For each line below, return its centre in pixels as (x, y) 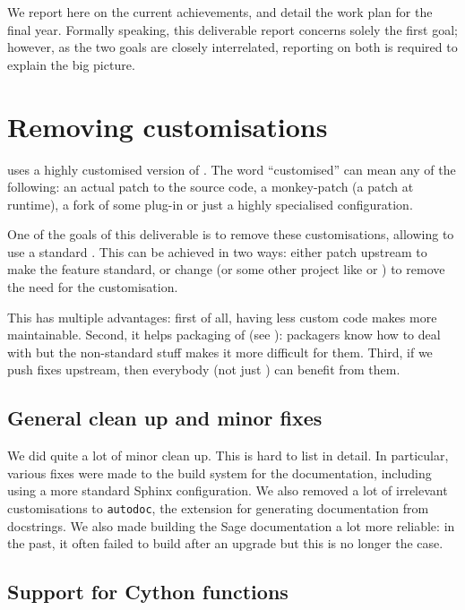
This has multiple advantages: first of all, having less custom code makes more (222, 317)
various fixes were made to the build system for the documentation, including (220, 473)
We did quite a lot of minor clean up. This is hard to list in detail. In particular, (228, 455)
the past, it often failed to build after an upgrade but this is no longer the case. (225, 543)
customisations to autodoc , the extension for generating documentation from (218, 508)
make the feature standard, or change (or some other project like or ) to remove (226, 269)
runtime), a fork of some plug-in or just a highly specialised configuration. (210, 204)
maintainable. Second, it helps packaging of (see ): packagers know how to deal (224, 335)
